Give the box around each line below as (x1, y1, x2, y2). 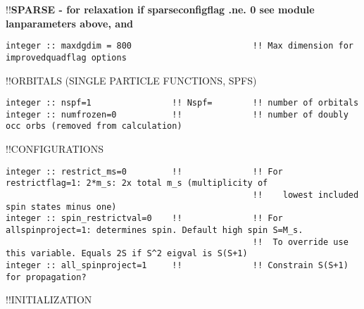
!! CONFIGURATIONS (6, 141, 103, 156)
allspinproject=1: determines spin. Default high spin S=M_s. (6, 225, 303, 235)
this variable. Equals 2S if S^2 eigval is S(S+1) (6, 248, 248, 259)
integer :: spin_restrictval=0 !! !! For (6, 213, 283, 224)
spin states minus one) (6, 201, 117, 212)
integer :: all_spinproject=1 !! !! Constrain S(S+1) (6, 260, 349, 270)
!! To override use (252, 237, 349, 247)
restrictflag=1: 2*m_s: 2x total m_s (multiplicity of (6, 178, 268, 189)
